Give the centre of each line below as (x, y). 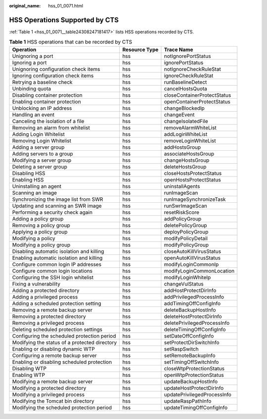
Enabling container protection (46, 102)
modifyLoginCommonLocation (199, 271)
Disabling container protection (47, 95)
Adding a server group (38, 147)
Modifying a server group (42, 160)
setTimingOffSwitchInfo (191, 362)
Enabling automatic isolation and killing (57, 258)
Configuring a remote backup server (55, 356)
